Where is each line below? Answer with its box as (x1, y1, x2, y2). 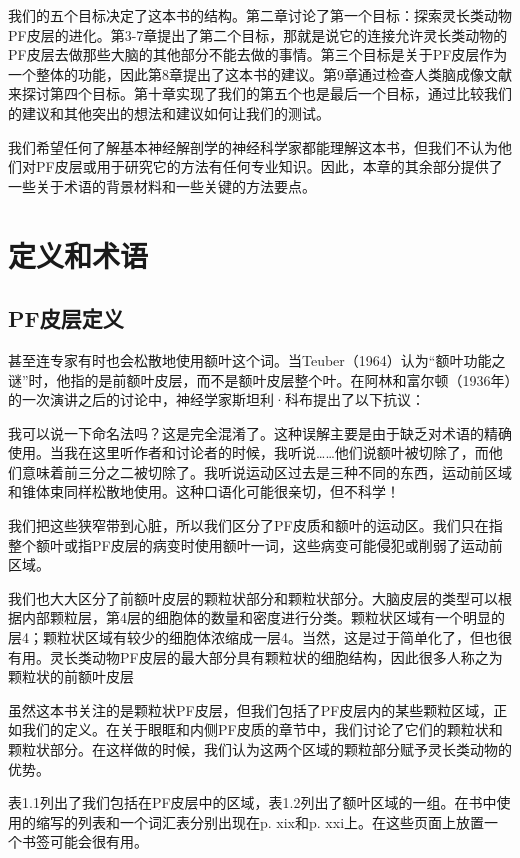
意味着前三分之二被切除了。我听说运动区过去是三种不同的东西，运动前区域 (21, 461, 512, 482)
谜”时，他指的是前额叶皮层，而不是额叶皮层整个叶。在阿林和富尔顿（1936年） (8, 369, 512, 390)
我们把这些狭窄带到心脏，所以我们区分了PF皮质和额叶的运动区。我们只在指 (8, 515, 503, 536)
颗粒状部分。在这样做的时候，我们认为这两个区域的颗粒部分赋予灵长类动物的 (8, 739, 512, 760)
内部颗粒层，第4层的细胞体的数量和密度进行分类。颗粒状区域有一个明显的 (21, 607, 505, 628)
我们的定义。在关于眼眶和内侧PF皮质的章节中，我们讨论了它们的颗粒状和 (21, 719, 503, 740)
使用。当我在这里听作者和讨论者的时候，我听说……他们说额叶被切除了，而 (8, 442, 489, 463)
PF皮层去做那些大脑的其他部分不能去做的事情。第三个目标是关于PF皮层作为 (8, 44, 508, 65)
